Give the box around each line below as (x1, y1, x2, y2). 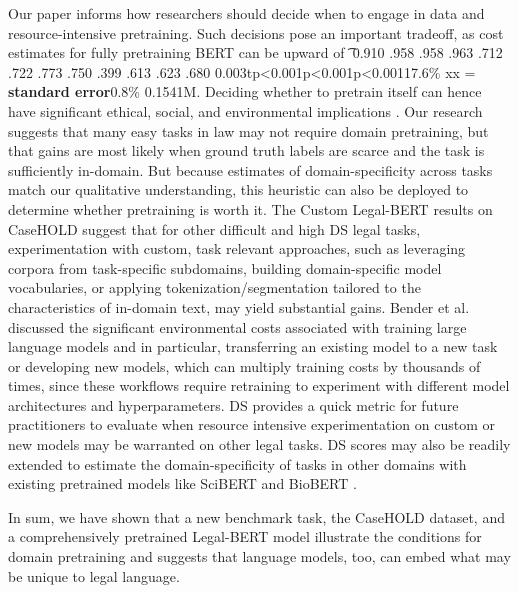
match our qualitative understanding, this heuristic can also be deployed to (8, 179, 469, 200)
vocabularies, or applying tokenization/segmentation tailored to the (8, 277, 421, 298)
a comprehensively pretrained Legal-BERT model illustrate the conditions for (8, 526, 482, 547)
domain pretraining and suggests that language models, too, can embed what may (8, 546, 511, 567)
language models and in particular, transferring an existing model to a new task (8, 336, 498, 357)
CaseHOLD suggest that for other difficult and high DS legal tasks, (8, 218, 421, 239)
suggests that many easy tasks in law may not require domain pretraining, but (8, 120, 489, 141)
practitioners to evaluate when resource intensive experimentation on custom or (8, 414, 496, 435)
